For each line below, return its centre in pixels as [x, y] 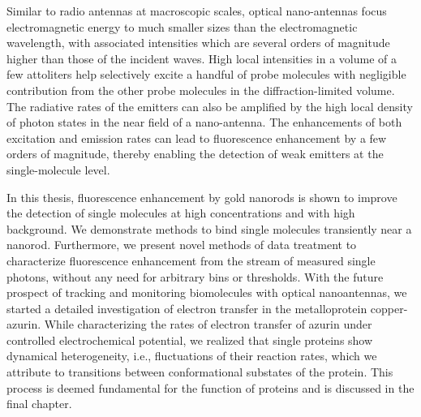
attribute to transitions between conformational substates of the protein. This [200, 372]
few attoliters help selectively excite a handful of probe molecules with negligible [206, 74]
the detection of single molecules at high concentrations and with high [181, 213]
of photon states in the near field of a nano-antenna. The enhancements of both [204, 122]
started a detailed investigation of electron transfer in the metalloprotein [187, 308]
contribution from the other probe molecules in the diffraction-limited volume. [201, 90]
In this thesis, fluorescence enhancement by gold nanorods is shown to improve [202, 197]
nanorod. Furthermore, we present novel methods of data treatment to [182, 245]
